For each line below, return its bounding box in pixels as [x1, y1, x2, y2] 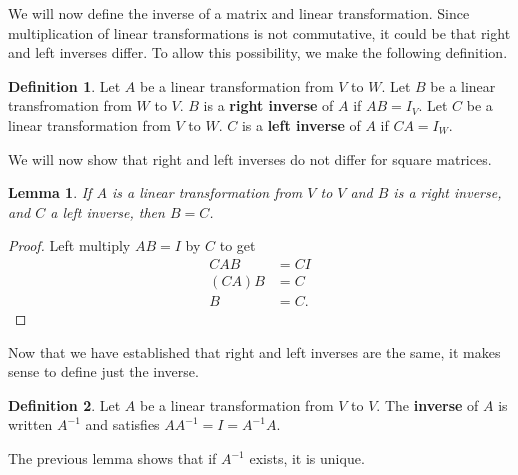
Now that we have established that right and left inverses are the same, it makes [8, 341, 501, 362]
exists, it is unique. [249, 448, 365, 468]
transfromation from [8, 95, 132, 116]
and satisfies [85, 414, 160, 435]
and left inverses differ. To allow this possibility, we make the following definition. [8, 42, 508, 63]
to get [219, 235, 256, 256]
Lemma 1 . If [8, 182, 92, 203]
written [8, 414, 53, 435]
